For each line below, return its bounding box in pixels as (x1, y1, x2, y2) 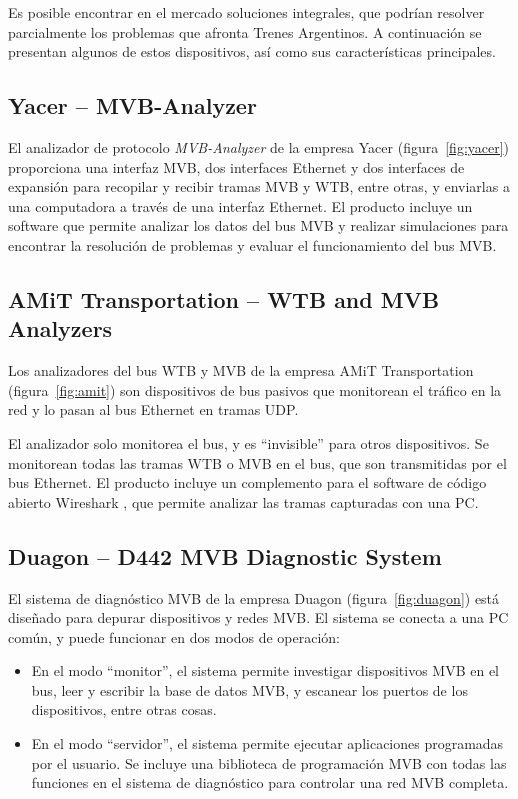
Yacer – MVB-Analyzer (8, 90, 257, 121)
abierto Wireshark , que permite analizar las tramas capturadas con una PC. (8, 491, 479, 512)
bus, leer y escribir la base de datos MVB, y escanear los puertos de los (31, 679, 468, 700)
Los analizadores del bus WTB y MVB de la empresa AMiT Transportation (8, 360, 474, 381)
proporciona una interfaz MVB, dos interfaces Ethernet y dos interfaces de (8, 156, 465, 177)
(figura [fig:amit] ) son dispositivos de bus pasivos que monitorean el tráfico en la (8, 379, 502, 400)
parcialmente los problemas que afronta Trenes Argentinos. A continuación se (8, 21, 482, 42)
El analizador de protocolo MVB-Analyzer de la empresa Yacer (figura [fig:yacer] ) (8, 136, 510, 157)
